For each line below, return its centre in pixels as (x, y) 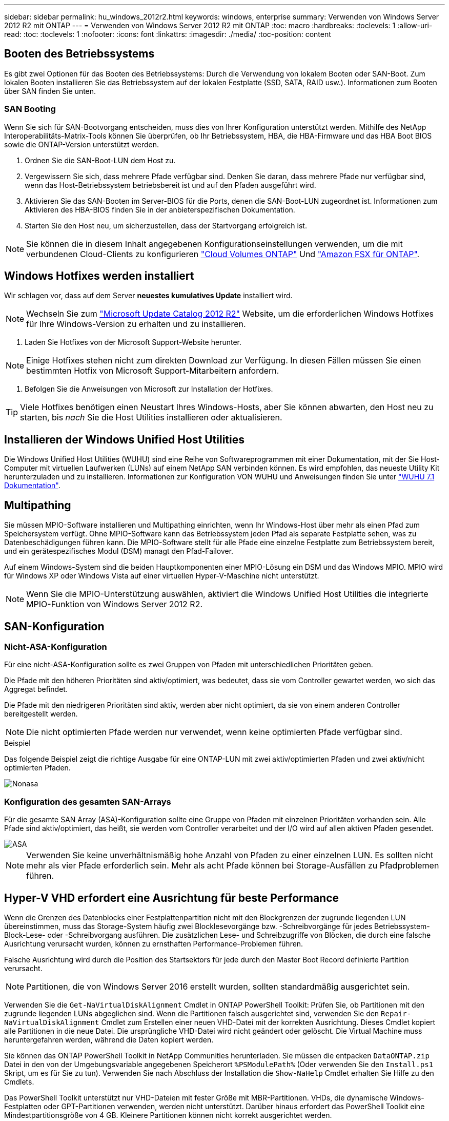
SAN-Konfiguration (54, 626)
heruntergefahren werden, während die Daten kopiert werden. (109, 1039)
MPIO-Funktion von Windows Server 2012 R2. (115, 604)
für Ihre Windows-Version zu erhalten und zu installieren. (136, 324)
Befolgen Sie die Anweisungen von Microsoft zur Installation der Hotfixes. (149, 389)
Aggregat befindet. (36, 689)
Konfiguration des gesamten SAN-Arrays (88, 801)
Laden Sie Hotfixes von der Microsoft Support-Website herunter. (133, 342)
